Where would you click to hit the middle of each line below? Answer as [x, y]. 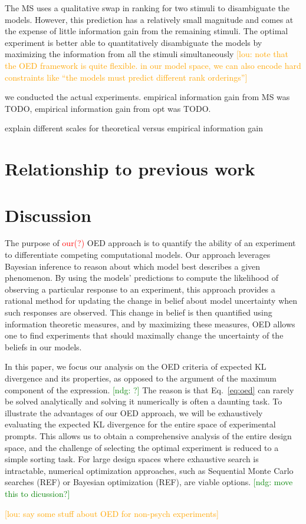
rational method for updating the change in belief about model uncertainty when [151, 301]
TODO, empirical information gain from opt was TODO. [108, 108]
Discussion [48, 215]
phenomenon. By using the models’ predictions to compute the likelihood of [142, 278]
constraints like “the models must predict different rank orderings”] [126, 77]
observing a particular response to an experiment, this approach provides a [140, 289]
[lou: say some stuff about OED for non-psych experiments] [112, 513]
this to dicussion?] [37, 493]
